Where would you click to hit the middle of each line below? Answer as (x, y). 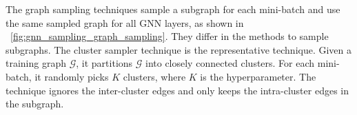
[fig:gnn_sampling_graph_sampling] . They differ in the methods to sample (170, 36)
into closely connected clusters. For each (230, 63)
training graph (36, 63)
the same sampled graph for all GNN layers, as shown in (125, 22)
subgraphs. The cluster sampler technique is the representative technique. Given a (179, 49)
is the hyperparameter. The (258, 76)
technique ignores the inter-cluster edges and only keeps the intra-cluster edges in (177, 90)
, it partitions (104, 63)
